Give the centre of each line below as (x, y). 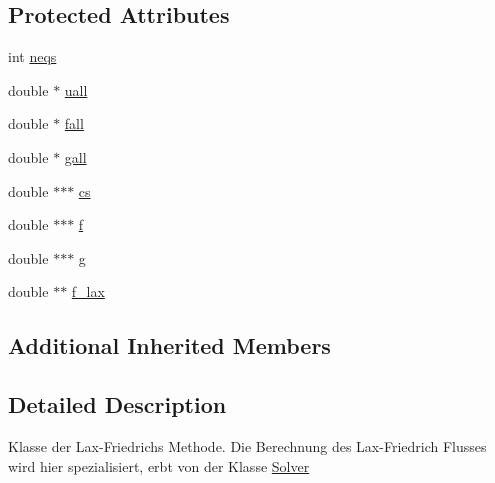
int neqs (32, 56)
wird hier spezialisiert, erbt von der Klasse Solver (159, 465)
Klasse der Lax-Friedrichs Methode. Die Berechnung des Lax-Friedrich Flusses (247, 445)
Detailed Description (117, 404)
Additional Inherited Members (169, 345)
